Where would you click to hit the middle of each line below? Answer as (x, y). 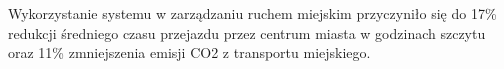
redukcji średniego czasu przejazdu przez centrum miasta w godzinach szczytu (247, 32)
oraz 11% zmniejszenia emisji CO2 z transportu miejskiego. (189, 52)
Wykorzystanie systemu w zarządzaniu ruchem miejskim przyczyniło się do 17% (252, 13)
